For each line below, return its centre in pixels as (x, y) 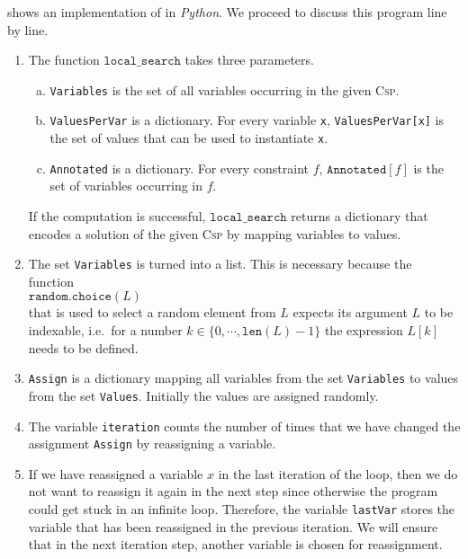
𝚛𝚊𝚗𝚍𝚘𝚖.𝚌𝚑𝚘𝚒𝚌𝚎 (70, 297)
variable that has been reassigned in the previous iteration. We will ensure (233, 526)
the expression (364, 330)
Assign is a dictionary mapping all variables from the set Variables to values (243, 378)
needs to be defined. (83, 347)
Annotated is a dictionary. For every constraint (179, 168)
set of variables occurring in (126, 186)
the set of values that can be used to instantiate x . (189, 138)
